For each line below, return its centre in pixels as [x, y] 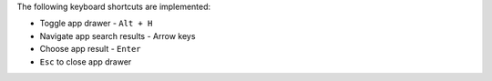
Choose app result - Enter [90, 49]
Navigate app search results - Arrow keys [118, 35]
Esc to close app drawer [86, 61]
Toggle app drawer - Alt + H [96, 24]
